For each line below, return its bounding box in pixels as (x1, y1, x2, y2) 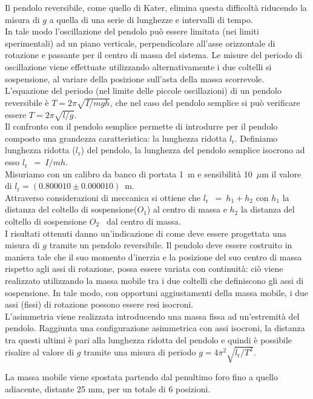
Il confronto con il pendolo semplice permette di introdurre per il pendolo (5, 120, 278, 133)
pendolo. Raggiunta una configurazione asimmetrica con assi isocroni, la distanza (5, 322, 305, 334)
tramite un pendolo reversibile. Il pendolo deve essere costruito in (49, 239, 292, 251)
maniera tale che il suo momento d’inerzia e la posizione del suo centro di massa (5, 250, 302, 263)
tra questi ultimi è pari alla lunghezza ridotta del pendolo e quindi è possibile (5, 333, 292, 346)
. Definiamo (234, 131, 278, 144)
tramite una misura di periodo (84, 345, 196, 358)
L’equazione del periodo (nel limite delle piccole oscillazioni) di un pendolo (5, 84, 282, 97)
